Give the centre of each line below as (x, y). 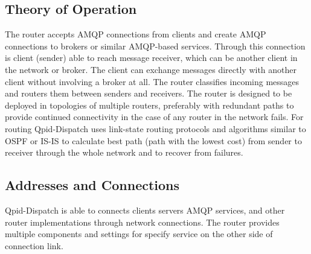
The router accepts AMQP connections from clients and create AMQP (136, 34)
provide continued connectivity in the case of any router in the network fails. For (154, 117)
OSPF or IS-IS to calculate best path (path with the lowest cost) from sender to (153, 140)
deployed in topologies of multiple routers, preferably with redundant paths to (149, 105)
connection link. (34, 245)
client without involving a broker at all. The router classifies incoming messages (152, 81)
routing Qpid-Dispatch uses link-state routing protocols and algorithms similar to (155, 128)
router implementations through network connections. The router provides (142, 222)
